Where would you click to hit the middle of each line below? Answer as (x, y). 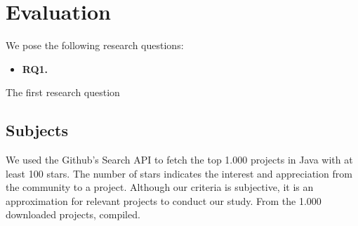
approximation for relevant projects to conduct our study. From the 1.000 (164, 200)
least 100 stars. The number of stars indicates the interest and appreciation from (179, 173)
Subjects (37, 130)
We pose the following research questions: (95, 45)
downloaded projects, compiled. (73, 214)
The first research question (63, 92)
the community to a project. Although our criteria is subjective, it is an (160, 187)
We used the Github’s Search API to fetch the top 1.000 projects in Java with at (179, 160)
